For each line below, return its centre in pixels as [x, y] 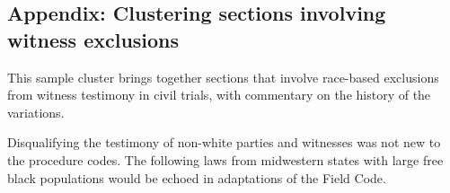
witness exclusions [93, 39]
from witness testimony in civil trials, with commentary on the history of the [219, 95]
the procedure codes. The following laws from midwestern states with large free [225, 159]
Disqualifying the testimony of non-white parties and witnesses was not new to [224, 142]
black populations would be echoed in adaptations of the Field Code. [197, 177]
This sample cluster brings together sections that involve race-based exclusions [223, 77]
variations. [36, 112]
